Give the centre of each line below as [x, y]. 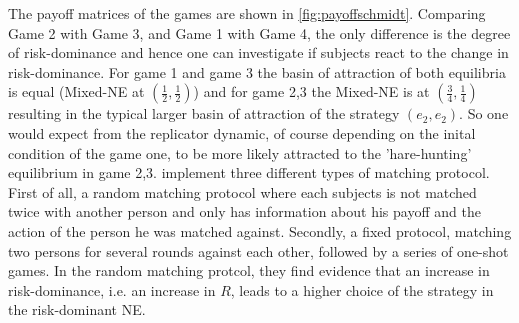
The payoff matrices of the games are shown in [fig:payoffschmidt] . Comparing [247, 13]
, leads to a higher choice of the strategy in [362, 289]
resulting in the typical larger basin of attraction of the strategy [204, 113]
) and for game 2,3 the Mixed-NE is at [311, 91]
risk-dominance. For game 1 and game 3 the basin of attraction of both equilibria [257, 71]
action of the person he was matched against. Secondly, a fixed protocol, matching [260, 230]
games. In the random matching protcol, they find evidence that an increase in [249, 270]
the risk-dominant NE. [77, 309]
